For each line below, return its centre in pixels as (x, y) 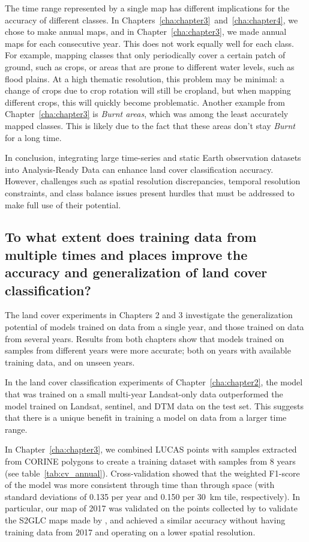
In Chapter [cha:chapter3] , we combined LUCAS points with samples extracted (151, 449)
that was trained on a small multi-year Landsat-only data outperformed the (144, 394)
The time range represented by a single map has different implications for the (147, 8)
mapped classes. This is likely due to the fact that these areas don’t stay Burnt (150, 125)
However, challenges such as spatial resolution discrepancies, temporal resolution (153, 181)
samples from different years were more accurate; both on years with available (148, 350)
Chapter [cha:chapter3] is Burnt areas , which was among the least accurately (147, 114)
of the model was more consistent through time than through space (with (140, 485)
